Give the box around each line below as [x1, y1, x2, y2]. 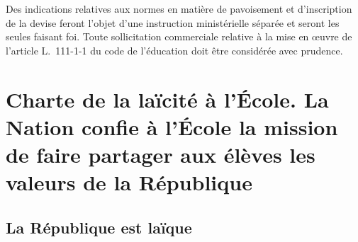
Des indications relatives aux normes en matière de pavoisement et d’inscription [6, 1, 352, 16]
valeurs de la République [6, 168, 252, 197]
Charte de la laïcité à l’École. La [6, 84, 329, 113]
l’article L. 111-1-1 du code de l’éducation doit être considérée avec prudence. [6, 42, 343, 57]
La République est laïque [6, 216, 192, 238]
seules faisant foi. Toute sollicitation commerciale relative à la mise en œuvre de [6, 29, 352, 44]
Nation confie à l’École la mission [6, 112, 338, 141]
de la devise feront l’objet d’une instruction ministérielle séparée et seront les [6, 15, 340, 30]
